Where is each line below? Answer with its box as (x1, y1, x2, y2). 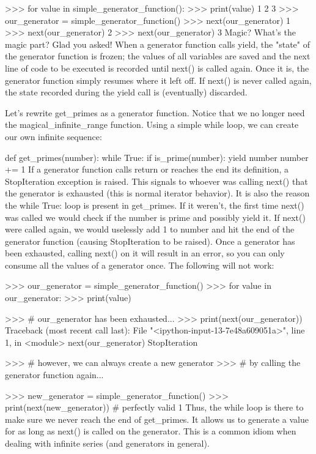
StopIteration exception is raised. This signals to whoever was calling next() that (5, 174, 308, 187)
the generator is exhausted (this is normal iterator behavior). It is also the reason (5, 187, 310, 199)
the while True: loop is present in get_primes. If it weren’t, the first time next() (5, 198, 304, 211)
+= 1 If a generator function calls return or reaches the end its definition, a (5, 163, 289, 176)
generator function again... (5, 368, 104, 381)
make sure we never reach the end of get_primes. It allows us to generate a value (5, 412, 309, 425)
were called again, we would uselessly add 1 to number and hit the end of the (5, 223, 295, 236)
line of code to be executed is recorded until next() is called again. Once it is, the (5, 61, 309, 74)
